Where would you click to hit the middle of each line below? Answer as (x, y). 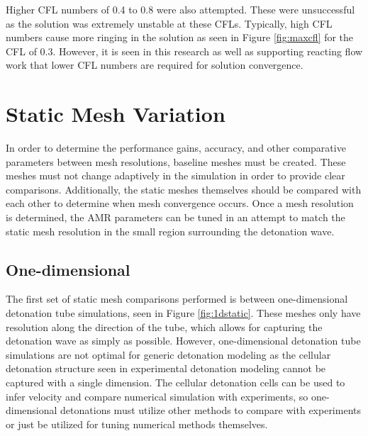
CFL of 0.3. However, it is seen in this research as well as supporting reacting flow (184, 51)
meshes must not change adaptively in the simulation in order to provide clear (175, 175)
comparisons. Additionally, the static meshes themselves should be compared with (184, 189)
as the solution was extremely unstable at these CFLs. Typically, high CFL (169, 23)
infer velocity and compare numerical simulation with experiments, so (157, 396)
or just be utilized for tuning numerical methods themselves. (137, 424)
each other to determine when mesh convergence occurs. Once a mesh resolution (180, 203)
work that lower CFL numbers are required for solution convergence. (155, 65)
